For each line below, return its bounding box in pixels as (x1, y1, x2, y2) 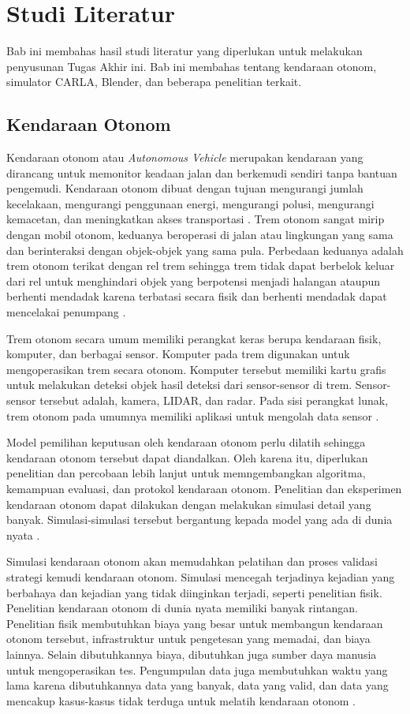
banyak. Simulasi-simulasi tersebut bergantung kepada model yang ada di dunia (6, 511, 393, 528)
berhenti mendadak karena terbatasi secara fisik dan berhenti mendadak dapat (6, 288, 387, 305)
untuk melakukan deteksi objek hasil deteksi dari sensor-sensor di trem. (6, 376, 352, 393)
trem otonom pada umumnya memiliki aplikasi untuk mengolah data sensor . (6, 407, 379, 424)
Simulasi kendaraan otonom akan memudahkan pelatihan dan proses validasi (6, 553, 378, 570)
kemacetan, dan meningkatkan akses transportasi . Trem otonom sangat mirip (6, 211, 385, 227)
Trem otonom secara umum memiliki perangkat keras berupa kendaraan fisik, (6, 330, 382, 346)
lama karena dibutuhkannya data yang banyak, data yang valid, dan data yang (6, 677, 389, 693)
